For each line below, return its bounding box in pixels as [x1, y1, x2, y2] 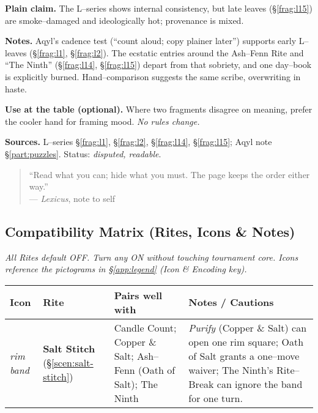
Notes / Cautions [188, 295, 274, 310]
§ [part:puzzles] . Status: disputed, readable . [5, 147, 161, 160]
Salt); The [114, 376, 158, 391]
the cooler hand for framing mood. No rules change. [5, 114, 200, 127]
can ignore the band [216, 376, 303, 391]
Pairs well [114, 288, 163, 302]
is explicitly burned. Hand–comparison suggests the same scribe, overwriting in [5, 70, 301, 83]
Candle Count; [114, 320, 177, 335]
